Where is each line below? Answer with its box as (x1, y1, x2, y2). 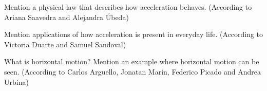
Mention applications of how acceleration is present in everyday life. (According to (4, 29, 263, 40)
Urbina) (4, 76, 29, 87)
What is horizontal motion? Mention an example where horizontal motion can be (4, 56, 259, 67)
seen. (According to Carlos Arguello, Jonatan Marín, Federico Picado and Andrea (4, 66, 261, 77)
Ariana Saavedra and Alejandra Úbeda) (4, 11, 129, 22)
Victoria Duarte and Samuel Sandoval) (4, 39, 126, 49)
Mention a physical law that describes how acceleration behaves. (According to (4, 2, 252, 12)
